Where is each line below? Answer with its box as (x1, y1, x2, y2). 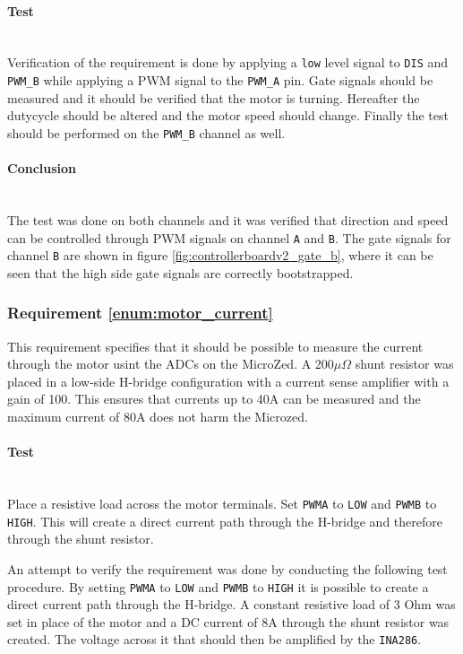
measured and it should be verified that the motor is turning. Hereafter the (7, 88, 420, 107)
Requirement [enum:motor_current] (7, 301, 273, 324)
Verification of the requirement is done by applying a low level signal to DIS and (7, 53, 449, 72)
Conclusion (7, 159, 77, 178)
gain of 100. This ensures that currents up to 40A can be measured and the (7, 389, 421, 408)
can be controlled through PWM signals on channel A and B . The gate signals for (7, 228, 451, 247)
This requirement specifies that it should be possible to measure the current (7, 336, 424, 355)
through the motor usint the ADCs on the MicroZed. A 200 (7, 354, 334, 373)
